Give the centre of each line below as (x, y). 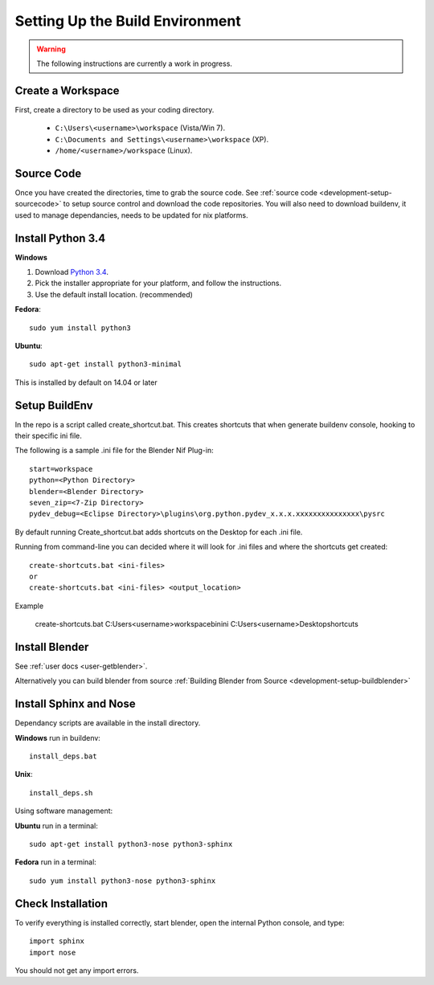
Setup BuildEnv (54, 405)
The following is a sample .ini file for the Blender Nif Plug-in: (114, 451)
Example (29, 606)
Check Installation (61, 903)
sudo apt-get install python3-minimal (106, 364)
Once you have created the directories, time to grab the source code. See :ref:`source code (166, 192)
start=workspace (61, 469)
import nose (53, 952)
